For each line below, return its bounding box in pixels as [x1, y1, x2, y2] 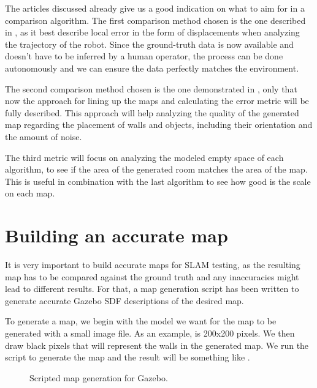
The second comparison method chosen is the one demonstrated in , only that [5, 82, 297, 95]
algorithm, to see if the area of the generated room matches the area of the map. [5, 163, 308, 176]
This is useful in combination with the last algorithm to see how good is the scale [5, 174, 311, 187]
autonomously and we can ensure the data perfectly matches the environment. [5, 61, 299, 74]
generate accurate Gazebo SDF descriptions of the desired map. [5, 294, 244, 307]
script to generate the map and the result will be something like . [5, 351, 250, 364]
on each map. [5, 187, 55, 200]
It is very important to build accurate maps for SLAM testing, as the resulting [5, 258, 300, 271]
